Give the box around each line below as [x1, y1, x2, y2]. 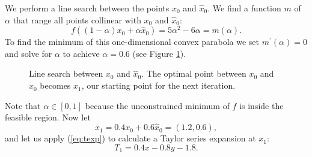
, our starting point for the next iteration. [81, 79, 236, 92]
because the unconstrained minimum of [85, 99, 230, 111]
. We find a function [207, 2, 281, 14]
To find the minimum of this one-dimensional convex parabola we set [5, 35, 259, 48]
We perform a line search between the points [5, 2, 170, 14]
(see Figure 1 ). [132, 47, 186, 59]
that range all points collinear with [13, 13, 141, 26]
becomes [40, 79, 71, 92]
